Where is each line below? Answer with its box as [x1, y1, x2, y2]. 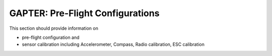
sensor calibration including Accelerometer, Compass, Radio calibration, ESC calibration [22, 41, 205, 47]
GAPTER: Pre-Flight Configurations [9, 8, 160, 19]
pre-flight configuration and [22, 34, 80, 40]
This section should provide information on [9, 25, 98, 31]
